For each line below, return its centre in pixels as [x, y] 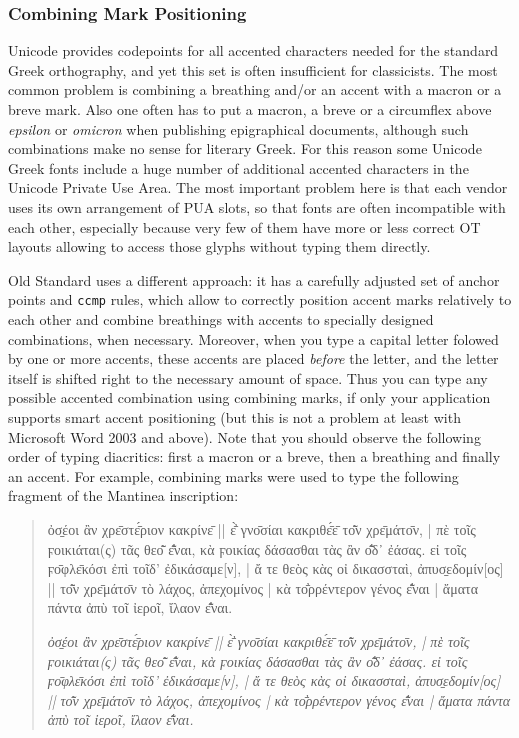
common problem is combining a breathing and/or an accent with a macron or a [255, 89]
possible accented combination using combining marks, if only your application [249, 397]
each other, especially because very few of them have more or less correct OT [244, 226]
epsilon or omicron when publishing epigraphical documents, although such [238, 128]
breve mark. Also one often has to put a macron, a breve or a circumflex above [250, 109]
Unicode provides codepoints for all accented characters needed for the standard [253, 50]
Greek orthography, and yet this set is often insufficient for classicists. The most [253, 69]
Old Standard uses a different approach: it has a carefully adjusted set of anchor [254, 279]
